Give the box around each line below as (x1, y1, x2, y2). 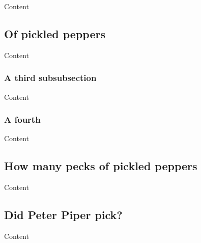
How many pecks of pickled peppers (4, 158, 197, 174)
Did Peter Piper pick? (4, 207, 123, 223)
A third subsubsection (4, 71, 97, 84)
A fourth (4, 113, 41, 126)
